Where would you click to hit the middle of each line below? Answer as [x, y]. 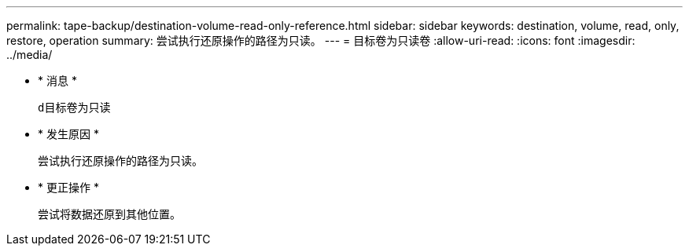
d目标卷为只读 [74, 108]
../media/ [29, 55]
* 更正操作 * [68, 187]
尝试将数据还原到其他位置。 [109, 214]
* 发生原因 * [68, 134]
